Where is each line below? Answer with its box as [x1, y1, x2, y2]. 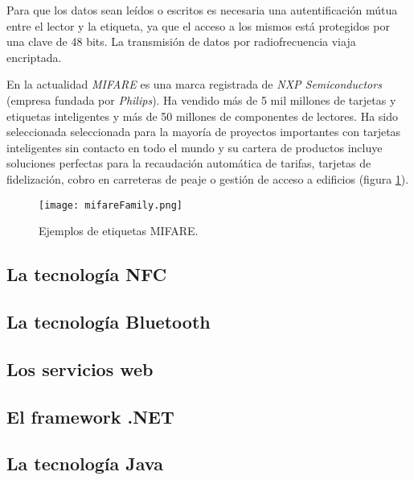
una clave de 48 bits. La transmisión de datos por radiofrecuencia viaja [6, 33, 356, 50]
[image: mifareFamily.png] [39, 199, 182, 211]
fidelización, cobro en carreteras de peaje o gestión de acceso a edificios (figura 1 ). [6, 170, 409, 187]
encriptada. [6, 48, 62, 65]
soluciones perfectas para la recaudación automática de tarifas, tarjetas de [6, 155, 371, 172]
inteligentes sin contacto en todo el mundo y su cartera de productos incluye [6, 139, 383, 155]
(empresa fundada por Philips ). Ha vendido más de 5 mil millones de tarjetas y [6, 91, 396, 108]
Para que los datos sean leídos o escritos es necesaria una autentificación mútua [6, 2, 398, 18]
